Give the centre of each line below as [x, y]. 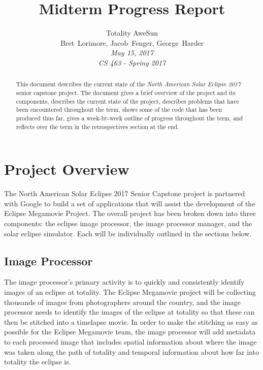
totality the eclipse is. [38, 362]
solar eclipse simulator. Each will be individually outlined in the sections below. [128, 233]
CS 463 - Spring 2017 [132, 62]
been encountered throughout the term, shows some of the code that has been [119, 110]
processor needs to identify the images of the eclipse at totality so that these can [129, 312]
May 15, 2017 [132, 53]
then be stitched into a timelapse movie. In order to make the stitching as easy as [131, 321]
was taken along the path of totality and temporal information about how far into [131, 351]
